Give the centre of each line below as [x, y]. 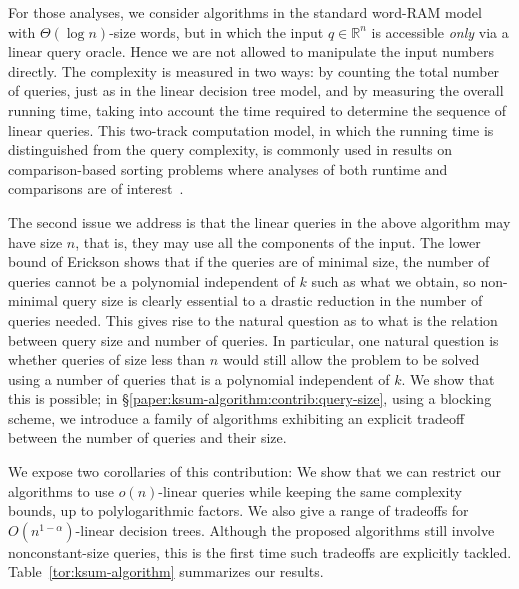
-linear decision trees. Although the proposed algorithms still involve [285, 529]
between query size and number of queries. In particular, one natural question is [253, 339]
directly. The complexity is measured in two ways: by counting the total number [254, 70]
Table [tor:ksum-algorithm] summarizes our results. [166, 571]
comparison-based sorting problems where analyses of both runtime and [228, 168]
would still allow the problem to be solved [351, 359]
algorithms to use [61, 490]
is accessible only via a [440, 31]
